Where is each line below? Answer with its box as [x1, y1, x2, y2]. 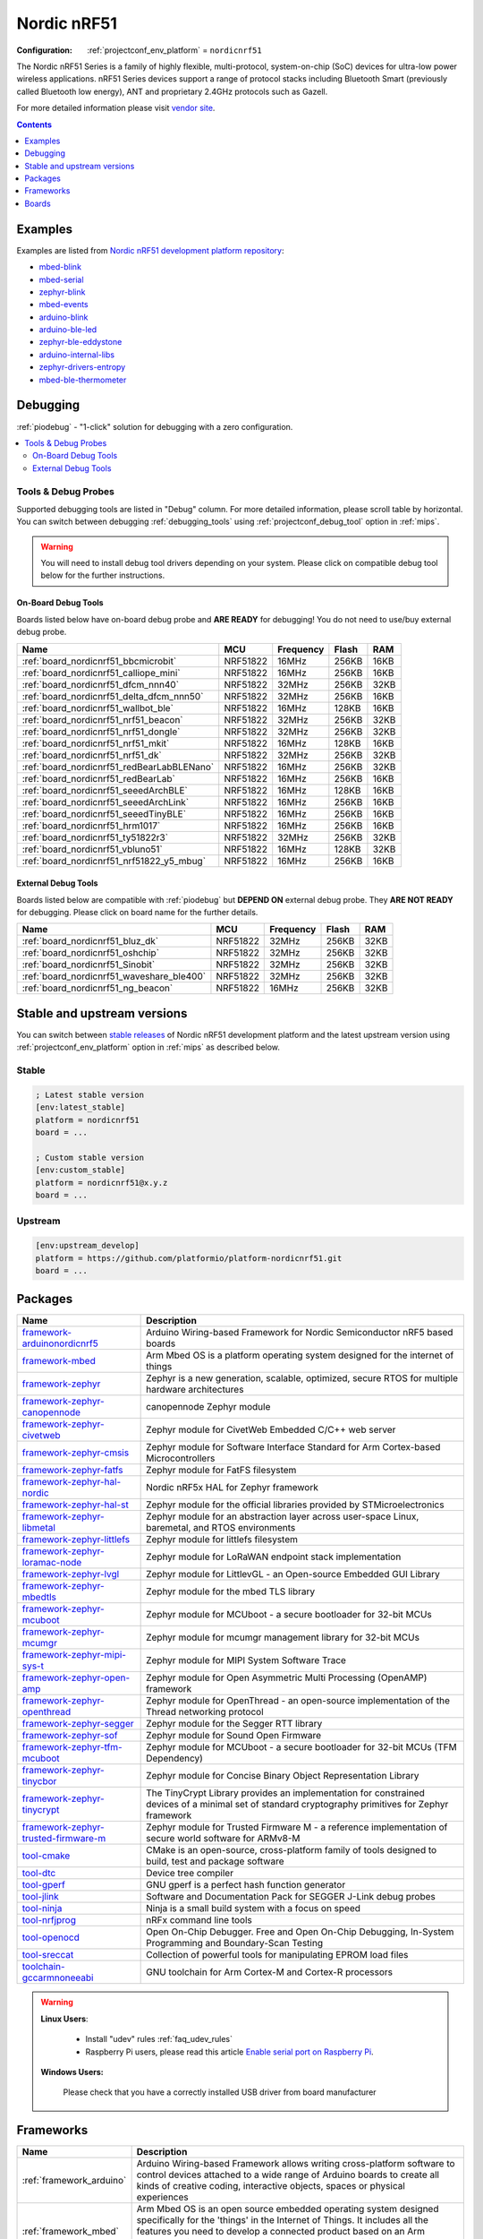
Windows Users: [40, 2066, 104, 2077]
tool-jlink [21, 1891, 60, 1903]
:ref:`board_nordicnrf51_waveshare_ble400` [21, 970, 206, 982]
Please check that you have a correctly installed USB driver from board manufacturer [63, 2087, 377, 2097]
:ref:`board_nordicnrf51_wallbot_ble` [21, 701, 174, 714]
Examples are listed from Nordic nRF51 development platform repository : [16, 244, 285, 255]
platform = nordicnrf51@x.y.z [35, 1178, 168, 1188]
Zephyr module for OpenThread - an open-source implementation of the [146, 1694, 451, 1707]
